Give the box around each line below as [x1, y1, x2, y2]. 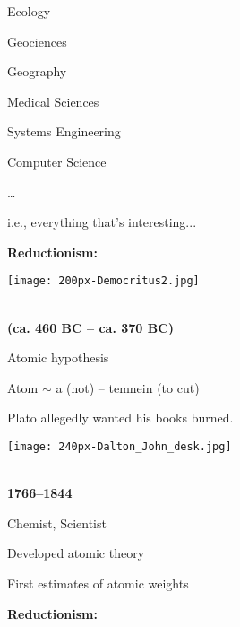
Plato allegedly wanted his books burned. [7, 408, 234, 427]
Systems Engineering [7, 122, 121, 141]
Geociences [7, 31, 67, 50]
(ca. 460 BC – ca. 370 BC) [7, 318, 175, 336]
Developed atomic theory [7, 544, 145, 562]
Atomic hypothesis [7, 348, 109, 367]
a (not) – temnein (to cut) [56, 378, 200, 396]
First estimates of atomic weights [7, 574, 189, 592]
